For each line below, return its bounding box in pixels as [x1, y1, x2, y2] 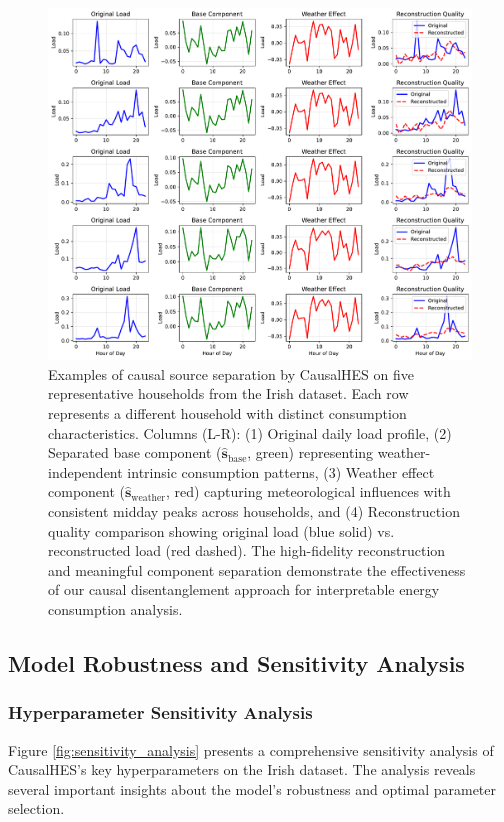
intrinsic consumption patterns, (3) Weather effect [127, 461, 435, 482]
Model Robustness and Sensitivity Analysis [8, 648, 465, 678]
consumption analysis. [48, 599, 183, 620]
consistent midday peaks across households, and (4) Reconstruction [48, 501, 460, 522]
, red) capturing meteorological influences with [165, 481, 451, 502]
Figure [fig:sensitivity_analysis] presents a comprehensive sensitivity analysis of [8, 739, 494, 760]
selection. [8, 798, 65, 819]
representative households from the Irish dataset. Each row [48, 383, 409, 404]
